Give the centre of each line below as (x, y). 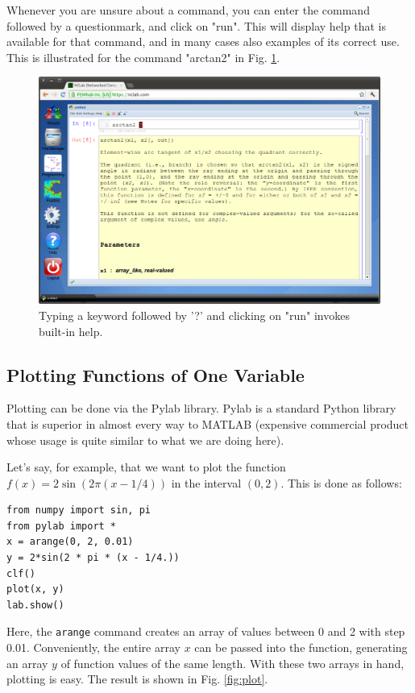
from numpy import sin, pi (79, 510)
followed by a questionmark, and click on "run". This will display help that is (196, 25)
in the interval (206, 482)
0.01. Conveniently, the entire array (93, 647)
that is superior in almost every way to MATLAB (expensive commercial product (208, 423)
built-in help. (71, 331)
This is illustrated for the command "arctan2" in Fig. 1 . (143, 57)
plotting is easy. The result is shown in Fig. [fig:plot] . (137, 679)
